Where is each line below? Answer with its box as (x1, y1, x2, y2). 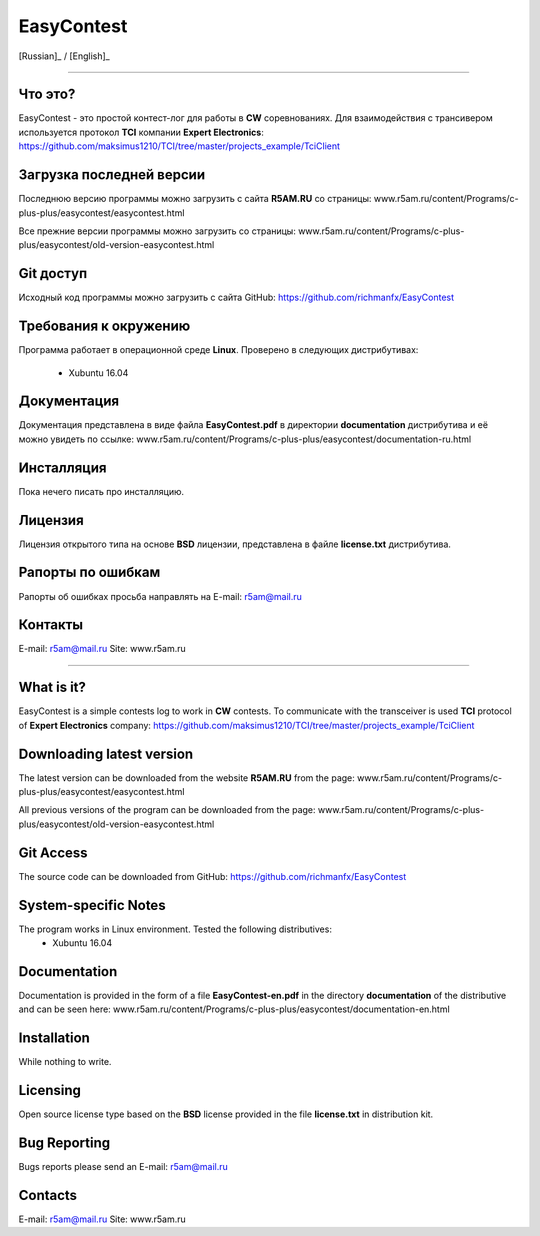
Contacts (18, 1186, 78, 1204)
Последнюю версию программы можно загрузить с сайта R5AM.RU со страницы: (18, 193, 372, 205)
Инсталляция (18, 459, 107, 476)
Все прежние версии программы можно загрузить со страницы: (18, 225, 297, 237)
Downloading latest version (18, 745, 194, 762)
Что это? (18, 86, 76, 103)
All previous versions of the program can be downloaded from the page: (18, 804, 316, 816)
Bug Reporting (18, 1134, 111, 1151)
